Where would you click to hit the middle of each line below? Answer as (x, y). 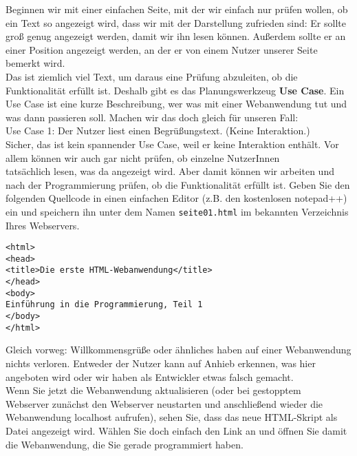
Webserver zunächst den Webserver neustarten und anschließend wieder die (164, 403)
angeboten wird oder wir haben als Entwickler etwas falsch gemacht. (150, 376)
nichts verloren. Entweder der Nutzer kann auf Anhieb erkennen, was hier (161, 363)
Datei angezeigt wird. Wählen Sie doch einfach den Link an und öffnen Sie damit (176, 430)
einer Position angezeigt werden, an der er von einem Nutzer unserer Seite (162, 49)
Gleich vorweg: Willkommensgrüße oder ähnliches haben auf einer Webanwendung (178, 350)
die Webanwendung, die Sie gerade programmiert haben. (125, 444)
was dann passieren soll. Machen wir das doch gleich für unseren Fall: (152, 117)
